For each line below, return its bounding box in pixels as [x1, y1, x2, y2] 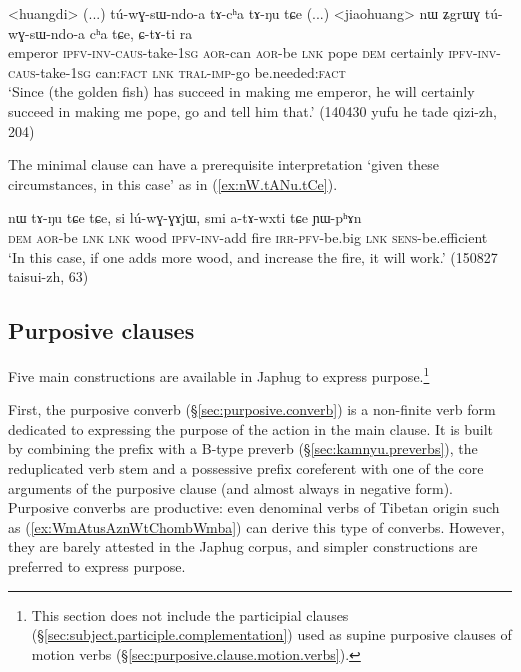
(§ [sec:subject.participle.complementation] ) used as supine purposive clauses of [31, 624, 512, 645]
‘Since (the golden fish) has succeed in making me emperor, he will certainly [8, 81, 475, 102]
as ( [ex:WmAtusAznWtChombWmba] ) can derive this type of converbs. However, [8, 516, 505, 537]
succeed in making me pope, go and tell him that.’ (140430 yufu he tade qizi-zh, [8, 100, 497, 121]
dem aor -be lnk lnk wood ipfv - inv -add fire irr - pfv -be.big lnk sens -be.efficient [8, 226, 488, 247]
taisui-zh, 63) [8, 266, 89, 287]
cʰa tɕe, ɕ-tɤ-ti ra [89, 22, 193, 43]
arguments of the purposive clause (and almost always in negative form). [8, 477, 453, 498]
